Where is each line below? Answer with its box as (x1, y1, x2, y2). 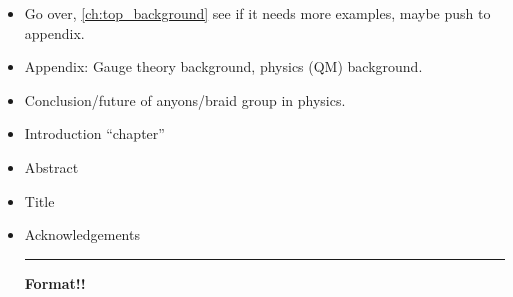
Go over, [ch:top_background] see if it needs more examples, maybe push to (24, 3, 491, 23)
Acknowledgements (24, 224, 140, 245)
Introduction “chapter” (24, 123, 165, 144)
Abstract (24, 156, 79, 177)
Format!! (24, 272, 86, 293)
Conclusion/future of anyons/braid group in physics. (24, 89, 346, 110)
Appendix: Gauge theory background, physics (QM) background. (24, 56, 423, 77)
